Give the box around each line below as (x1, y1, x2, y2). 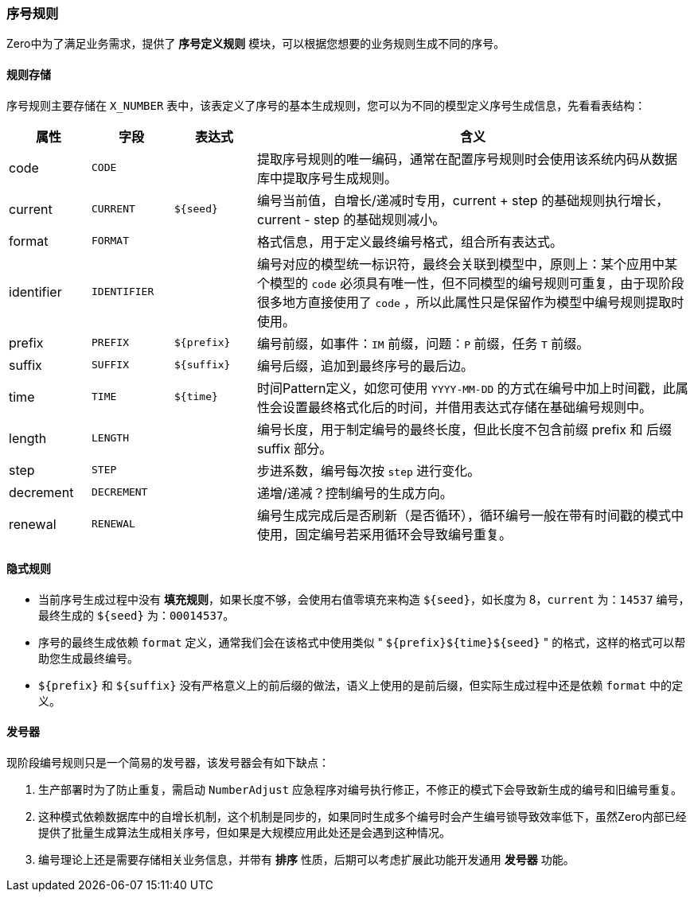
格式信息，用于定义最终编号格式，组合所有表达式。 (257, 233, 563, 250)
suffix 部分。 (257, 440, 333, 457)
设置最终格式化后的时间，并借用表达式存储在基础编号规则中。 (283, 398, 653, 415)
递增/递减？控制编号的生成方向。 (257, 484, 453, 501)
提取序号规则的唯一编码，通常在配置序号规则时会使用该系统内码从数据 (257, 150, 678, 167)
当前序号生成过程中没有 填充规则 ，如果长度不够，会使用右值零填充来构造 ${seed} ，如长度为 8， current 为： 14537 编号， (38, 592, 690, 606)
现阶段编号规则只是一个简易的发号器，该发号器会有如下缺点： (6, 756, 329, 770)
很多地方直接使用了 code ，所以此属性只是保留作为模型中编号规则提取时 (257, 294, 684, 310)
